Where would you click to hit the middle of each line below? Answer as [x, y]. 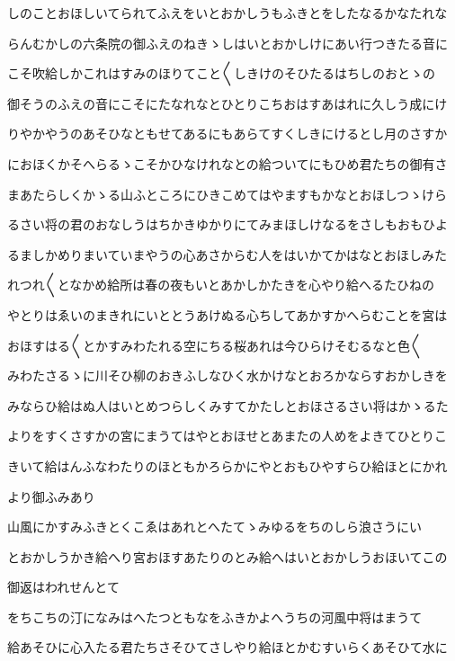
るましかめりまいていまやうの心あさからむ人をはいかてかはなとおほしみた [227, 254]
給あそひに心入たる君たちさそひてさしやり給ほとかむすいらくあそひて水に [227, 647]
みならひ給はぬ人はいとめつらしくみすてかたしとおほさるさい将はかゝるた [228, 405]
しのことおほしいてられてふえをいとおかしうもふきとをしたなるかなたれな [227, 13]
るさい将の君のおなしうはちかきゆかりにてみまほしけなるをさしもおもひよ [227, 224]
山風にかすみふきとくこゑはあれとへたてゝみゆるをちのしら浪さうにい [214, 527]
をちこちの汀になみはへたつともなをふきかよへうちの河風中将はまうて [215, 616]
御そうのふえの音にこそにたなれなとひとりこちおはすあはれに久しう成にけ [227, 103]
